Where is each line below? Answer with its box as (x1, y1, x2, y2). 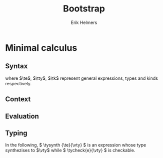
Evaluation (5, 112, 39, 120)
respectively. (5, 80, 31, 86)
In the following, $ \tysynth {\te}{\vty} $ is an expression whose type (5, 142, 146, 148)
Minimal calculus (5, 42, 77, 53)
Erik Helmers (70, 19, 97, 25)
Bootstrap (63, 3, 105, 14)
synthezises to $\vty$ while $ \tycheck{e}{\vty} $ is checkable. (5, 148, 135, 154)
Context (5, 95, 31, 104)
